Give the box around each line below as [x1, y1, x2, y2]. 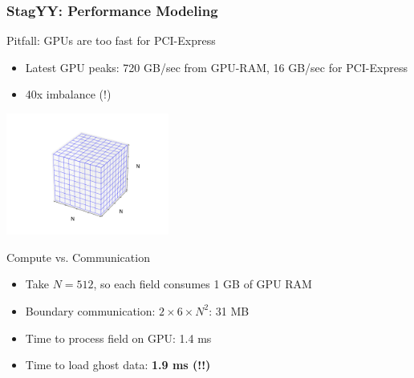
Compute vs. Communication [6, 248, 150, 265]
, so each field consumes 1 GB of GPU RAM [93, 275, 312, 292]
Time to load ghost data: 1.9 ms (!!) [25, 356, 211, 373]
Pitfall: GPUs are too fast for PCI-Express [6, 32, 216, 49]
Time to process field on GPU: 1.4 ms [25, 329, 212, 346]
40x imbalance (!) [25, 86, 112, 103]
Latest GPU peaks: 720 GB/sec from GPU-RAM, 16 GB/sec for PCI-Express [25, 58, 408, 75]
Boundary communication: [25, 302, 156, 319]
